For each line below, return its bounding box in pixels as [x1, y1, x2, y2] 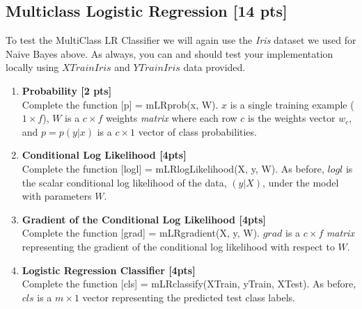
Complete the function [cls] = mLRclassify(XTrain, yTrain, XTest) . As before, [22, 276, 356, 291]
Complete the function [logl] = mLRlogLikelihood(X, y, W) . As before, [22, 161, 324, 175]
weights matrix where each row [106, 111, 237, 125]
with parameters [22, 189, 92, 203]
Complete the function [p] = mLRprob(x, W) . [22, 97, 219, 111]
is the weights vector [248, 111, 336, 125]
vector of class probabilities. [138, 124, 257, 138]
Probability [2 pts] [22, 83, 112, 97]
